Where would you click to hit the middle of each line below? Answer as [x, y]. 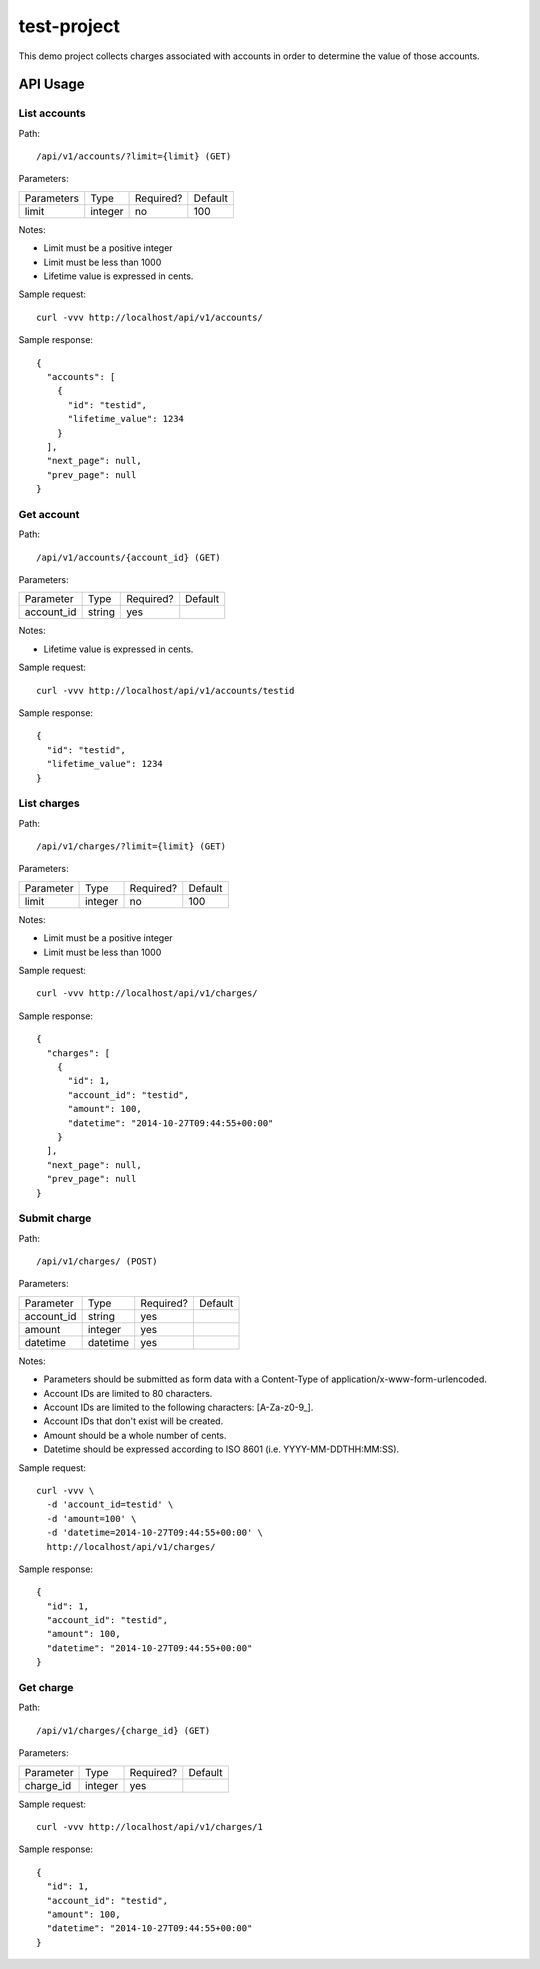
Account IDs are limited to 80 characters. [128, 1393]
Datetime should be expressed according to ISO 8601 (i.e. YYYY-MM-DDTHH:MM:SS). [221, 1449]
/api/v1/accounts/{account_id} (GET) [129, 557]
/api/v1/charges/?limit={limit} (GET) [131, 846]
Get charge [46, 1688]
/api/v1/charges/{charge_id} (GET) [123, 1730]
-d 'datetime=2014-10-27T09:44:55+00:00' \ [155, 1533]
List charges [49, 803]
